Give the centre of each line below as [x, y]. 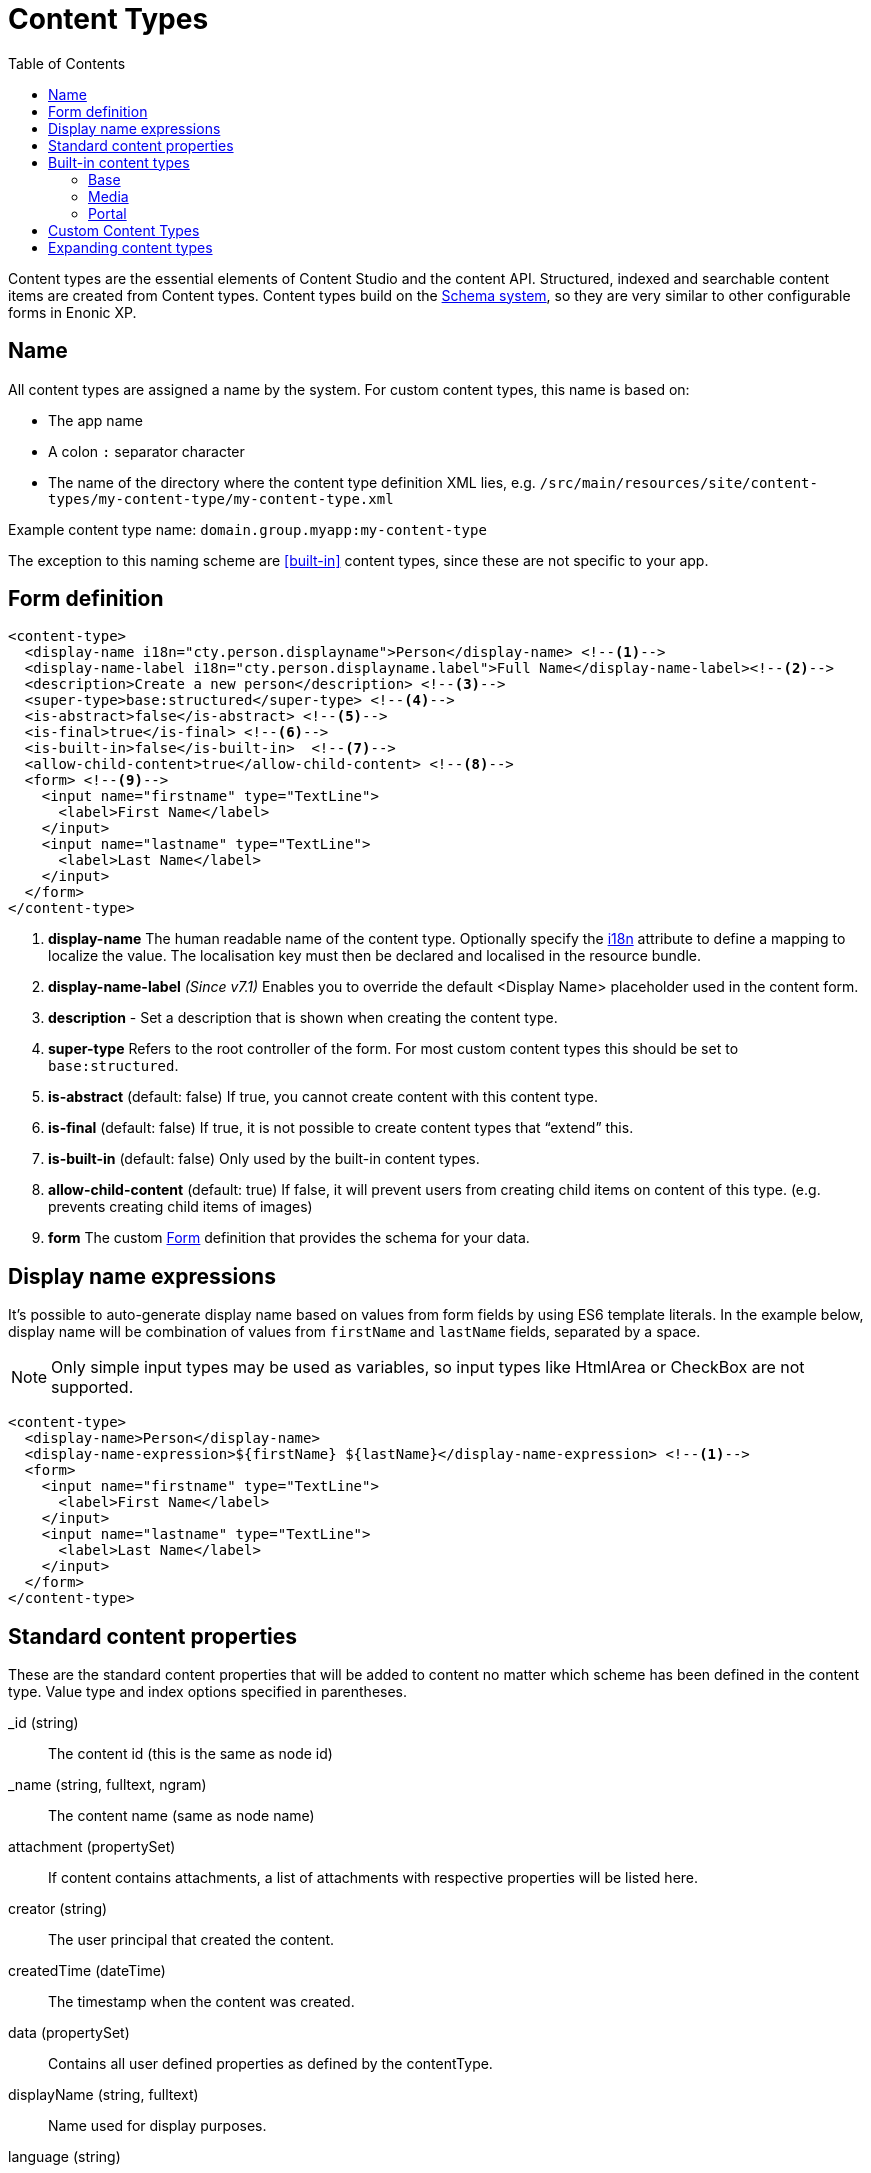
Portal [107, 213]
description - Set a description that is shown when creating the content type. [303, 1018]
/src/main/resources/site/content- [678, 482]
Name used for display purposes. [157, 2126]
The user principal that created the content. [191, 1940]
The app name [95, 420]
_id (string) [43, 1723]
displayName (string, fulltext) [103, 2095]
